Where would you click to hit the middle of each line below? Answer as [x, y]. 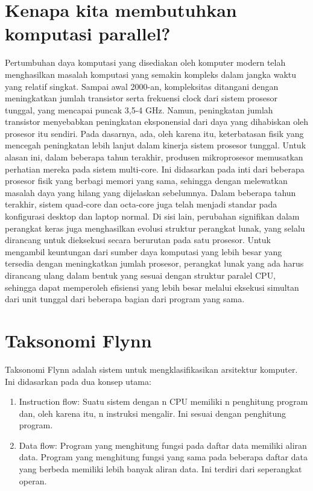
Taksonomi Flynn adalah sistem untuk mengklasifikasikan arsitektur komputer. [151, 369]
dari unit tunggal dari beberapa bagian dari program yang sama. [125, 299]
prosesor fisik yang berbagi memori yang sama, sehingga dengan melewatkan [146, 181]
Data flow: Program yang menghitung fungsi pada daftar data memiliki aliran [163, 445]
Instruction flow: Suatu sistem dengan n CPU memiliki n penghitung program [163, 401]
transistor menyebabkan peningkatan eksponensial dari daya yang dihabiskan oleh [157, 122]
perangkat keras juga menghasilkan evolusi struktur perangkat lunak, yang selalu [155, 228]
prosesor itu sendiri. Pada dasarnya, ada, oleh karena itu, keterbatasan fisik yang [154, 133]
